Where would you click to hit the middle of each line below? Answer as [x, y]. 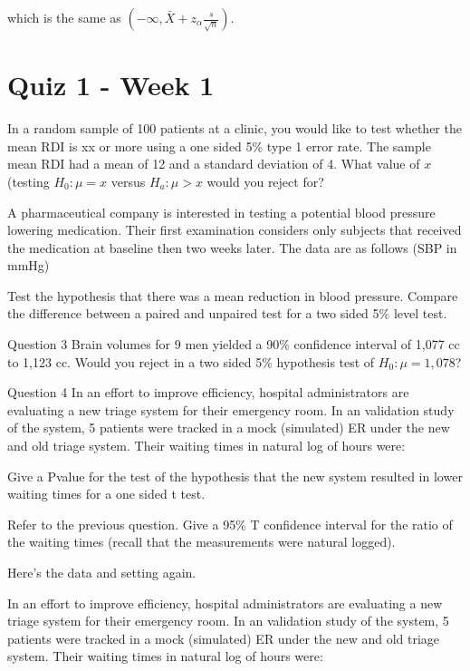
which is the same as [64, 17]
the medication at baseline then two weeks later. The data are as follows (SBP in [232, 247]
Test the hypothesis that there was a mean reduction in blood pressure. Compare [233, 295]
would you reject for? [265, 181]
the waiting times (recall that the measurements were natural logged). [201, 542]
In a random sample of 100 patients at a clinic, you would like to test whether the [235, 128]
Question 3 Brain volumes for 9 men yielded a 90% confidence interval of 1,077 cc [234, 344]
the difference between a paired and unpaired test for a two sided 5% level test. [227, 313]
